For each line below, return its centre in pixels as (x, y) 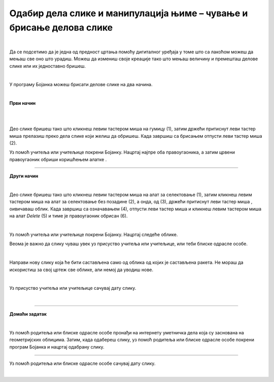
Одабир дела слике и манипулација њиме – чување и (129, 13)
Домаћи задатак (28, 314)
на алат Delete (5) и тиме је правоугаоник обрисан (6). (68, 216)
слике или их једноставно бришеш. (48, 66)
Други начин (24, 176)
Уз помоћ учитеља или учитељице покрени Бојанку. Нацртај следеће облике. (94, 234)
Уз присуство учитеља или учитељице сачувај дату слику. (73, 288)
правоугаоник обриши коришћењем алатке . (58, 159)
